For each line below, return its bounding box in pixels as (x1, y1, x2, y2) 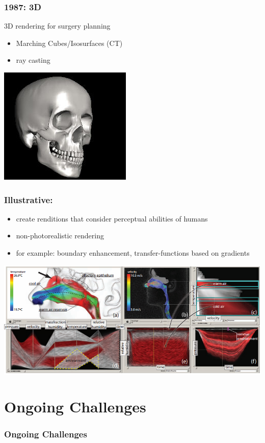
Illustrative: (4, 193, 53, 206)
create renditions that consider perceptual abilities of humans (16, 213, 208, 224)
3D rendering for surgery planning (4, 20, 111, 31)
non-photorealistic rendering (16, 230, 104, 241)
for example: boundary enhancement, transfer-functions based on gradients (16, 248, 250, 258)
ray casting (16, 55, 50, 65)
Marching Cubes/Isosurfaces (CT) (16, 37, 123, 48)
